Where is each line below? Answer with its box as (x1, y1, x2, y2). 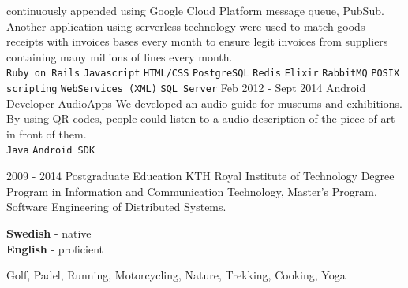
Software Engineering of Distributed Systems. (6, 198, 226, 215)
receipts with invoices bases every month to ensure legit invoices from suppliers (6, 33, 388, 50)
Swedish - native (6, 224, 92, 241)
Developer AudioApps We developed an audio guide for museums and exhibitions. (6, 94, 402, 111)
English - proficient (6, 240, 104, 257)
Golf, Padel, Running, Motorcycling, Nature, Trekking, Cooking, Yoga (6, 267, 346, 283)
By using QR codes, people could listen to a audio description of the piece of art (6, 110, 395, 127)
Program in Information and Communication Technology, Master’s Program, (6, 183, 377, 199)
